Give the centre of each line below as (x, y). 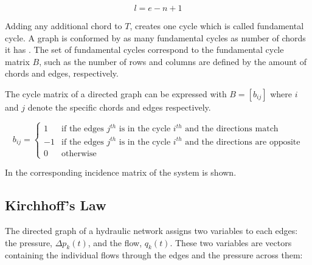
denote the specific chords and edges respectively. (119, 107)
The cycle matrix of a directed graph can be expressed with (116, 93)
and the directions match (232, 129)
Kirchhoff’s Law (56, 205)
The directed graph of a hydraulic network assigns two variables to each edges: (151, 230)
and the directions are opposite (243, 142)
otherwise (79, 153)
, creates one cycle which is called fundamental (217, 26)
